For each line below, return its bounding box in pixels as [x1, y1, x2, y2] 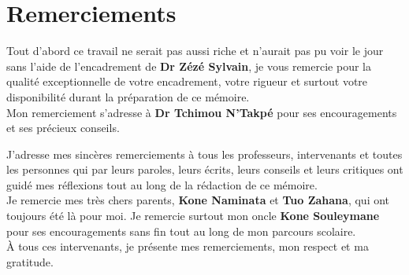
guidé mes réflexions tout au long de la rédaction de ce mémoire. [6, 176, 318, 192]
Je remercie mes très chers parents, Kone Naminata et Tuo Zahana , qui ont [6, 192, 390, 208]
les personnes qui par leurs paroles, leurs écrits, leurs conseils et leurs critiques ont [6, 161, 403, 178]
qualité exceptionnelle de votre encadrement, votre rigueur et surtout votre [6, 73, 368, 90]
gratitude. [6, 253, 54, 269]
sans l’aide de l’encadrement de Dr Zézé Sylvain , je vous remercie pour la [6, 57, 371, 74]
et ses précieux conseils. [6, 119, 120, 136]
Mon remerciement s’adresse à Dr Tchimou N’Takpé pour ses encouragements [6, 104, 397, 120]
